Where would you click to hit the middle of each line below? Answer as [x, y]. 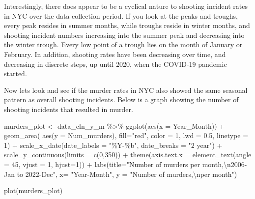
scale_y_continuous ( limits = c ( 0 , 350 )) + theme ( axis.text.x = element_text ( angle [128, 155]
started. [15, 73]
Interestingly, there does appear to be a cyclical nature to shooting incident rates [126, 6]
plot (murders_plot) [33, 190]
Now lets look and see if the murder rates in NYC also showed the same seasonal [126, 90]
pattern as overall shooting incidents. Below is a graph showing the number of [121, 99]
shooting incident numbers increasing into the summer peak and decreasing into [124, 35]
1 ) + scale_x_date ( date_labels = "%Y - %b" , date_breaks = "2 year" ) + [113, 145]
